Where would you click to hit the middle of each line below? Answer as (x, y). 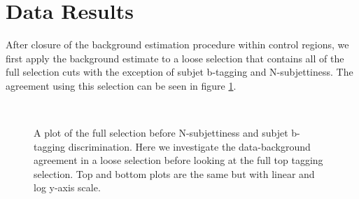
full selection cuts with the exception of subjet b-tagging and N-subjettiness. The (179, 72)
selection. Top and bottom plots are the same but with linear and (174, 173)
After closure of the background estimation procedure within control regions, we (177, 44)
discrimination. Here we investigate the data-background (189, 146)
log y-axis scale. (67, 187)
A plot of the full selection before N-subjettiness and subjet (161, 133)
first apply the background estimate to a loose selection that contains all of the (175, 58)
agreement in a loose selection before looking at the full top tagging (178, 160)
